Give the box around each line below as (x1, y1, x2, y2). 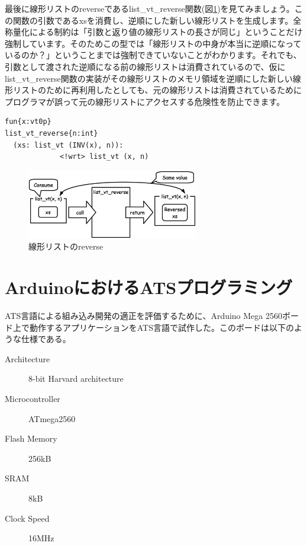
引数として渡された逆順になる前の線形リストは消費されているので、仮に (5, 60, 286, 72)
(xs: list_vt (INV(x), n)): (13, 141, 124, 149)
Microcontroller (5, 392, 60, 405)
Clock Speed (5, 512, 50, 524)
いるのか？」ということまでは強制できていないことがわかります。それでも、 (5, 49, 302, 61)
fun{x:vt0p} (5, 117, 51, 126)
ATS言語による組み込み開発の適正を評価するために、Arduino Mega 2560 (5, 309, 282, 322)
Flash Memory (5, 432, 57, 445)
